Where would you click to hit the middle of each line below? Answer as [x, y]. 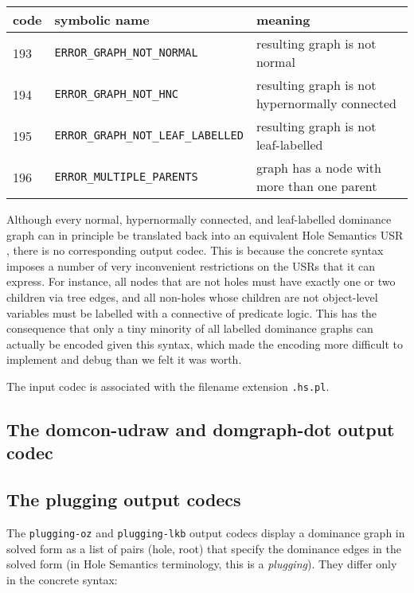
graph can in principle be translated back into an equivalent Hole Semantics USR [205, 234]
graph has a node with [318, 168]
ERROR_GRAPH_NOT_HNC [117, 94]
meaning [283, 20]
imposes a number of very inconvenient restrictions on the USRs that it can [191, 265]
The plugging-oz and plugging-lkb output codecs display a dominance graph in [206, 532]
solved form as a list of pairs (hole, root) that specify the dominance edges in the [204, 548]
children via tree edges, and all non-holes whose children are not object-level [192, 296]
